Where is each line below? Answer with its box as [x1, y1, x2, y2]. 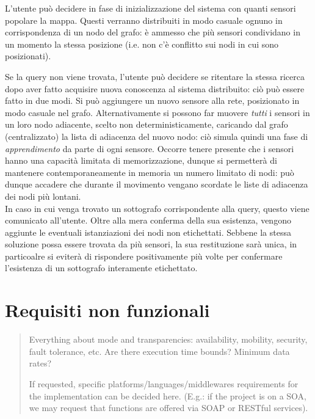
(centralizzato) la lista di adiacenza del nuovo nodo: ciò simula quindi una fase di [5, 129, 308, 142]
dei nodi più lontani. [5, 189, 81, 202]
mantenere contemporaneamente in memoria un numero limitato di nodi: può [5, 166, 294, 178]
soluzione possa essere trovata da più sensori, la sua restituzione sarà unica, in [5, 238, 297, 250]
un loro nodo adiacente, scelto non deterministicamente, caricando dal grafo [5, 118, 288, 131]
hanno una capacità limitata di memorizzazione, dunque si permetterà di [5, 154, 277, 167]
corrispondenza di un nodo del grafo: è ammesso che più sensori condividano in [5, 26, 300, 38]
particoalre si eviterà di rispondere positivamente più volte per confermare [5, 249, 283, 262]
